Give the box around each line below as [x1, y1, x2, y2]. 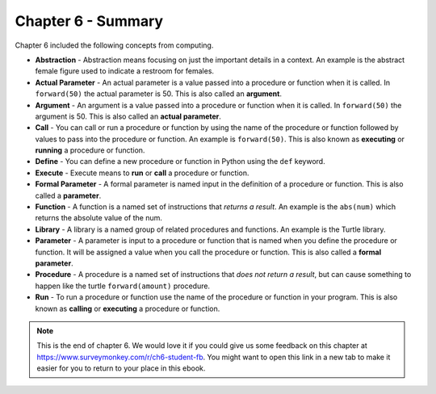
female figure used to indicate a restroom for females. [35, 66, 214, 76]
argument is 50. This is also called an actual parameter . [35, 111, 222, 121]
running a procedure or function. [35, 145, 145, 155]
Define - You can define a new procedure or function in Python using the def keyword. [35, 157, 326, 166]
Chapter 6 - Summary [15, 12, 164, 30]
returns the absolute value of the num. [35, 213, 163, 223]
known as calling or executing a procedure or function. [35, 304, 220, 313]
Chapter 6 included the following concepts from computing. [15, 40, 214, 50]
